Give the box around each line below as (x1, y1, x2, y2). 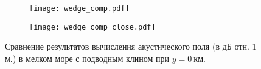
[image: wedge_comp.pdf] (29, 4, 130, 13)
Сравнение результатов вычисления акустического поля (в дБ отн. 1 (5, 40, 257, 53)
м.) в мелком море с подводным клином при (5, 51, 170, 64)
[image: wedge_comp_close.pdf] (29, 22, 156, 31)
